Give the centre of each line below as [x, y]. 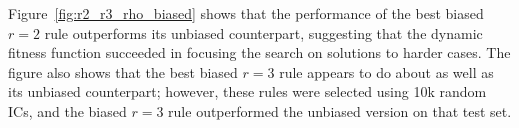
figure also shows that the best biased [123, 71]
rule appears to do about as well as [386, 71]
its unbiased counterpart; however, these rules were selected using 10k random [247, 91]
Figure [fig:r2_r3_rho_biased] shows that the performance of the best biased [246, 13]
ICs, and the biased [67, 110]
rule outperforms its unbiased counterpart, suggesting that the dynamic [263, 32]
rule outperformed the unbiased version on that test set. [340, 110]
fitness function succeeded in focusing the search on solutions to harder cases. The [259, 52]
